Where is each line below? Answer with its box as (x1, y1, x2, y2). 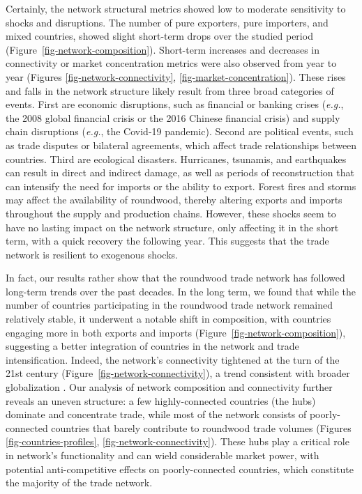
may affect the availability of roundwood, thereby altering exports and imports (6, 192, 342, 207)
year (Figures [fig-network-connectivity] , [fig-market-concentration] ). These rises (6, 69, 346, 84)
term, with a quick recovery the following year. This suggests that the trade (6, 233, 329, 248)
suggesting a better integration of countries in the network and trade (6, 339, 299, 353)
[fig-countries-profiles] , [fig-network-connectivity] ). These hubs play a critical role (6, 434, 349, 449)
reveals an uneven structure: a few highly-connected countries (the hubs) (6, 393, 316, 408)
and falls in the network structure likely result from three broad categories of (6, 83, 334, 98)
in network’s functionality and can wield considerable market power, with (6, 448, 319, 462)
